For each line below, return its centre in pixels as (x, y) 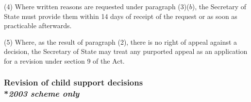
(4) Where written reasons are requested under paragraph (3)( (97, 6)
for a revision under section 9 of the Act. (64, 60)
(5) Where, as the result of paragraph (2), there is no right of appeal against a (121, 42)
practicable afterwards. (38, 25)
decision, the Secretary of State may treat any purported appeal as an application (126, 51)
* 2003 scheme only (42, 93)
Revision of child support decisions (74, 82)
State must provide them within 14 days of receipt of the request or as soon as (121, 16)
